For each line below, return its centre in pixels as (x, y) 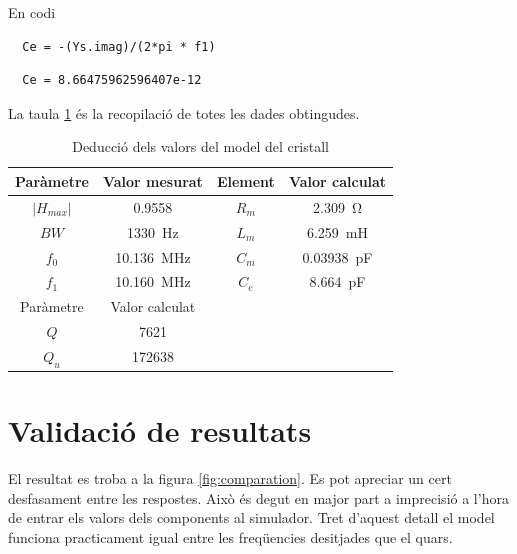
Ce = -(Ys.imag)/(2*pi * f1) (119, 46)
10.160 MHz (153, 281)
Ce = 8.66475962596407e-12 (112, 80)
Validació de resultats (160, 430)
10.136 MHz (153, 256)
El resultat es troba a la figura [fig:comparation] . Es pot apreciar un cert (230, 478)
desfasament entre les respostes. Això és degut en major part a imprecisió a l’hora (258, 497)
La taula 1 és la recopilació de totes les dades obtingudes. (184, 112)
